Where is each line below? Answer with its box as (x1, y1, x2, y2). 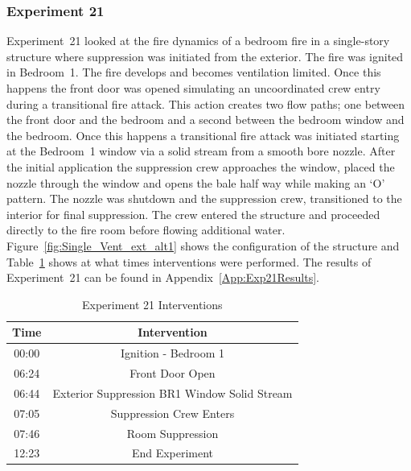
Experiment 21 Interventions (81, 295, 223, 312)
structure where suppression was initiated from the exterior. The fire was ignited (6, 48, 404, 64)
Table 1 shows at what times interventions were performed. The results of (6, 253, 372, 270)
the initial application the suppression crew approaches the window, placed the (6, 158, 395, 175)
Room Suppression (126, 424, 219, 441)
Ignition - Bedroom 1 (121, 345, 224, 362)
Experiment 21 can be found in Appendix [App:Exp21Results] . (6, 269, 320, 286)
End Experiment (131, 444, 214, 461)
